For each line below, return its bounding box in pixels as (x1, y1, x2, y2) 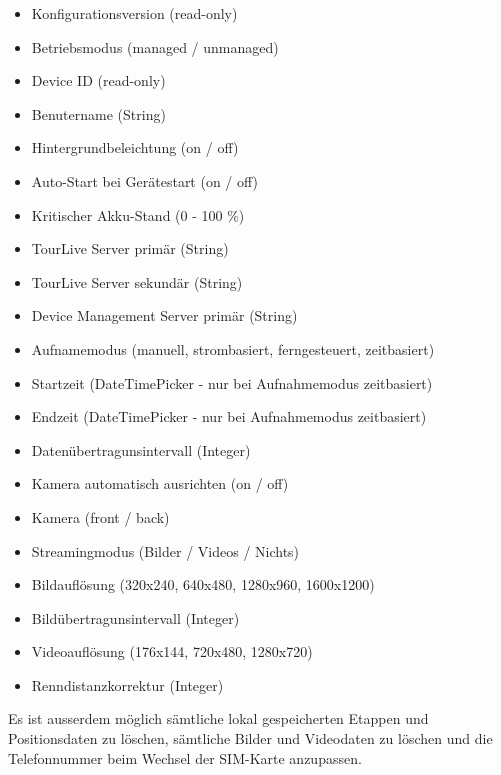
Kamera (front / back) (31, 506, 170, 527)
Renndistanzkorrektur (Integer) (31, 674, 224, 695)
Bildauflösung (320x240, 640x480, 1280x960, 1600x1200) (31, 574, 375, 595)
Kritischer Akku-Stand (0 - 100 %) (31, 204, 245, 225)
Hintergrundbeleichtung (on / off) (31, 137, 239, 158)
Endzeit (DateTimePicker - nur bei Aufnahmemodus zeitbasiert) (31, 406, 427, 427)
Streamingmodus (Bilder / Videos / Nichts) (31, 540, 300, 561)
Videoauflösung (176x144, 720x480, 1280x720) (31, 641, 313, 662)
